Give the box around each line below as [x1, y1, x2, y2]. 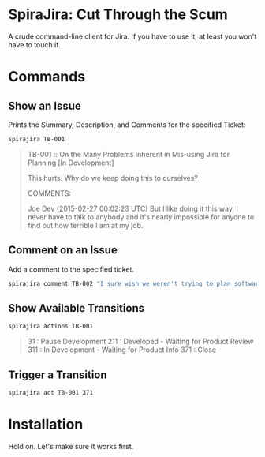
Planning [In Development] [27, 158, 114, 167]
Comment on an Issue [8, 243, 118, 257]
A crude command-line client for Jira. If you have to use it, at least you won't [8, 32, 257, 41]
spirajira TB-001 [8, 135, 65, 143]
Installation [8, 416, 84, 433]
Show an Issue [8, 99, 81, 112]
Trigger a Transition [8, 368, 108, 381]
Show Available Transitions [8, 302, 144, 315]
